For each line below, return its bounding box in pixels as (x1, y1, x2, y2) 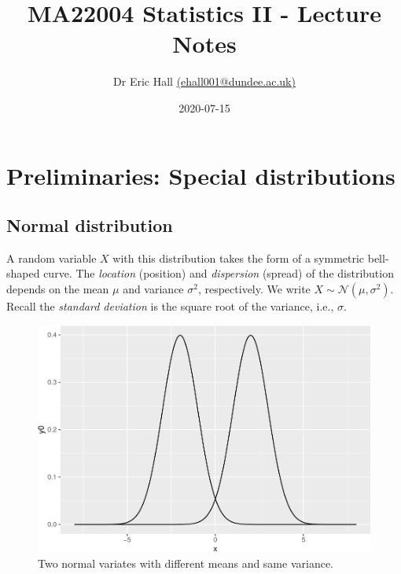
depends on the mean (6, 281, 109, 297)
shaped (6, 265, 40, 281)
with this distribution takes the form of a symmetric (112, 249, 365, 266)
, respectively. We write (197, 281, 311, 297)
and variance (123, 281, 184, 297)
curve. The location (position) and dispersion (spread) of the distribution (43, 265, 394, 281)
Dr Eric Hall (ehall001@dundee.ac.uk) (113, 73, 296, 90)
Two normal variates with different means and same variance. (38, 554, 334, 571)
